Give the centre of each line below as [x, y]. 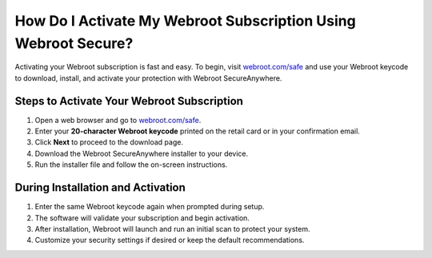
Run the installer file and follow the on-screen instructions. [131, 165]
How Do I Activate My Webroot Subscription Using [185, 21]
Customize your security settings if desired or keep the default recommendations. [170, 240]
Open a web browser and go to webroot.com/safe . [118, 120]
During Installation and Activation [100, 188]
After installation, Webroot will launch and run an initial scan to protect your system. [172, 228]
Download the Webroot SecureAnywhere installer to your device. [142, 153]
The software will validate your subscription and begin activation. [142, 218]
